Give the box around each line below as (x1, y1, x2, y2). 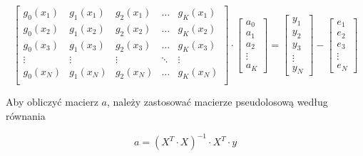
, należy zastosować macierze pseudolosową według (106, 94, 328, 109)
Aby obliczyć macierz (6, 94, 98, 109)
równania (6, 108, 46, 123)
